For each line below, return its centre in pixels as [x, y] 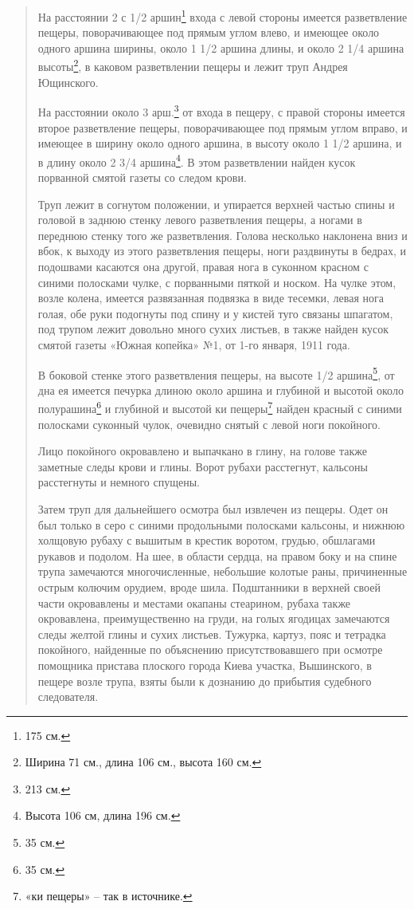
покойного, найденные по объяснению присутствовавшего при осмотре [210, 649]
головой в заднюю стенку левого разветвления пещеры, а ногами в [200, 220]
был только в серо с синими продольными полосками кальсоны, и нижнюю [221, 524]
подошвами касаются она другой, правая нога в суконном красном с [203, 266]
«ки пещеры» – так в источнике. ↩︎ [109, 896]
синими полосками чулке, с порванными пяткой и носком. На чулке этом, [217, 282]
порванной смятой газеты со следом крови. [142, 177]
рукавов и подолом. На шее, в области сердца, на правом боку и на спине [217, 555]
